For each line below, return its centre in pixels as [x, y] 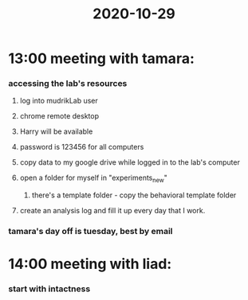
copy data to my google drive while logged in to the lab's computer [130, 162]
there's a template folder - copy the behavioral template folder [134, 195]
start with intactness [49, 289]
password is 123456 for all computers [82, 147]
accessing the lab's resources [68, 84]
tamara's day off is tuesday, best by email [91, 232]
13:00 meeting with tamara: [102, 58]
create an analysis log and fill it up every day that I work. [112, 211]
